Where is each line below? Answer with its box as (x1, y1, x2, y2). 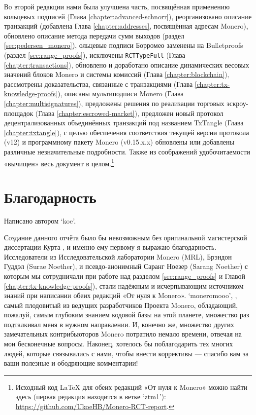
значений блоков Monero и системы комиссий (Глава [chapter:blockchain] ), (4, 69, 229, 79)
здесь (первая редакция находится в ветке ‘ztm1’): (15, 391, 166, 402)
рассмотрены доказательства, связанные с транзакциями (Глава (4, 78, 193, 89)
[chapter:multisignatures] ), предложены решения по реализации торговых (4, 98, 224, 108)
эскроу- (226, 98, 249, 108)
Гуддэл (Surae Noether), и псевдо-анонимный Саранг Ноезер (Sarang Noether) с (4, 261, 248, 271)
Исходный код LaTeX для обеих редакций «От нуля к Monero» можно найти (15, 381, 248, 392)
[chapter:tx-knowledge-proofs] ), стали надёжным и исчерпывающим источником (4, 280, 244, 291)
